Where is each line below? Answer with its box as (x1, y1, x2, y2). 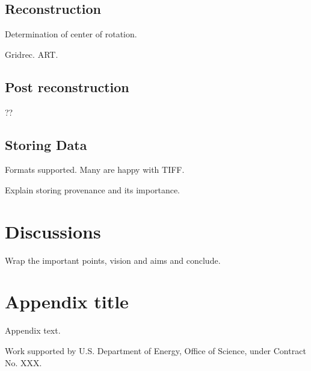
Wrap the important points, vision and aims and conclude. (5, 254, 221, 266)
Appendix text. (5, 324, 61, 337)
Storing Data (5, 135, 87, 154)
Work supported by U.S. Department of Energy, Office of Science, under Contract (5, 344, 306, 357)
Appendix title (5, 289, 129, 314)
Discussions (5, 219, 101, 243)
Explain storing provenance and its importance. (5, 183, 180, 196)
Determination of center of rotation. (5, 28, 137, 40)
